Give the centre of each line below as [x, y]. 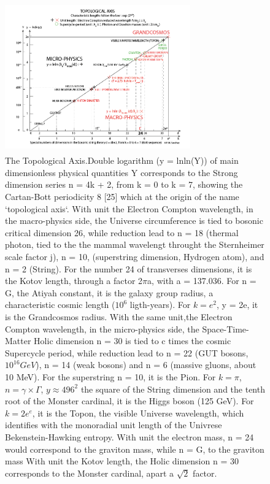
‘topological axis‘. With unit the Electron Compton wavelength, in [129, 208]
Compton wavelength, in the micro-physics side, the [102, 328]
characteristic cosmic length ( [60, 305]
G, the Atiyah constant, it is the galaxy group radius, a [109, 292]
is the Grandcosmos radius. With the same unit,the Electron [119, 316]
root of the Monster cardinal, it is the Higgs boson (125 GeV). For [129, 401]
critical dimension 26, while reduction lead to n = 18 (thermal [122, 232]
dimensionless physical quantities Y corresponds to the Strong [121, 172]
